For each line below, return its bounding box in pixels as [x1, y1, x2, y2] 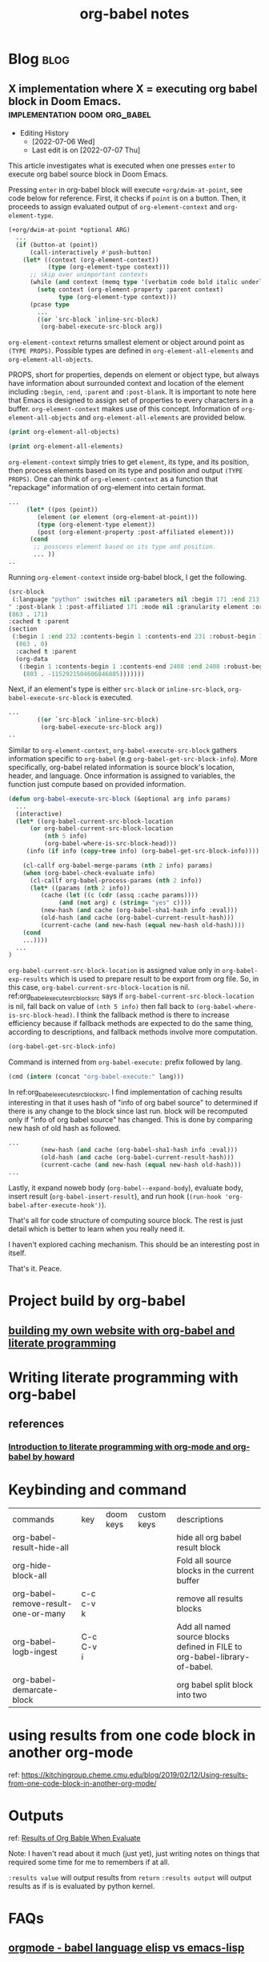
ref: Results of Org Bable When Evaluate [8, 1833, 141, 1842]
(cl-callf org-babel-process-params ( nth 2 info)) [29, 876, 203, 885]
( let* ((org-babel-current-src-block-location [15, 817, 174, 825]
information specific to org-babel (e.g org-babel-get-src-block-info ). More [8, 753, 258, 763]
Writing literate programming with [8, 1368, 239, 1386]
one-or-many [12, 1607, 66, 1619]
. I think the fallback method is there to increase [72, 1010, 230, 1020]
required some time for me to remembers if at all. [8, 1857, 170, 1867]
